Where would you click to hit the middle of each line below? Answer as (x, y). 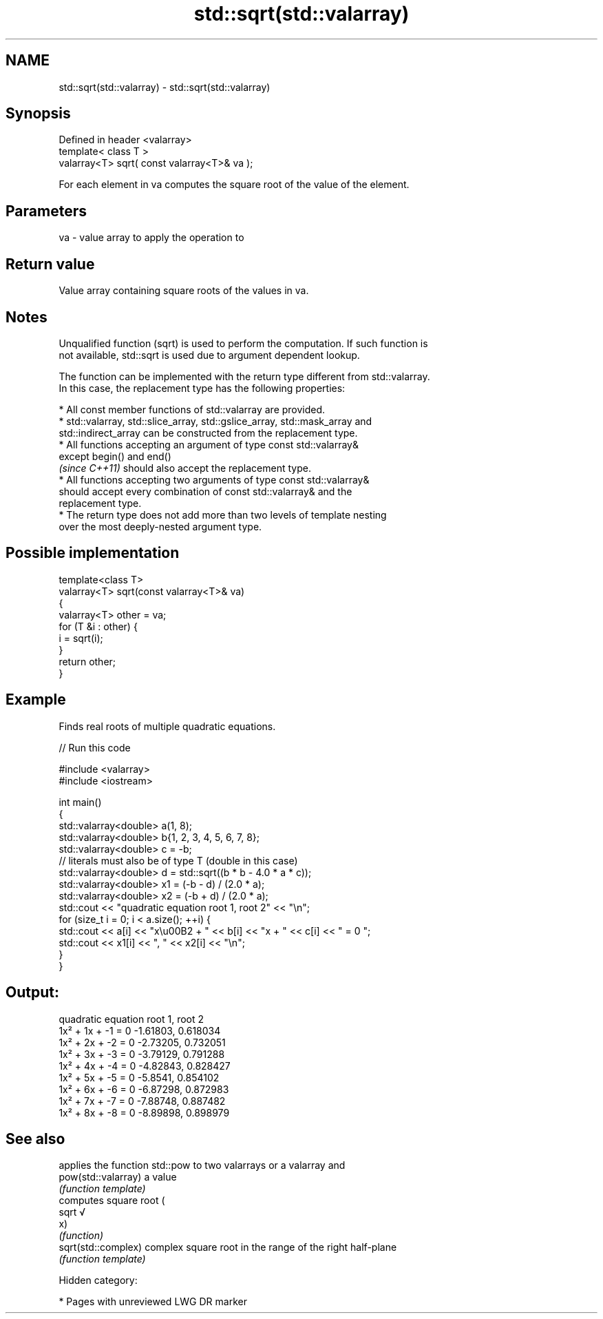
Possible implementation (93, 553)
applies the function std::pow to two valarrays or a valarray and (202, 1165)
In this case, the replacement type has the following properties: (202, 388)
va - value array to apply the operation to (151, 238)
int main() (80, 802)
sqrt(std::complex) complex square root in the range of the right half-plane (228, 1247)
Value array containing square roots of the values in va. (184, 291)
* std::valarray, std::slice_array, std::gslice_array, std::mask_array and (215, 421)
